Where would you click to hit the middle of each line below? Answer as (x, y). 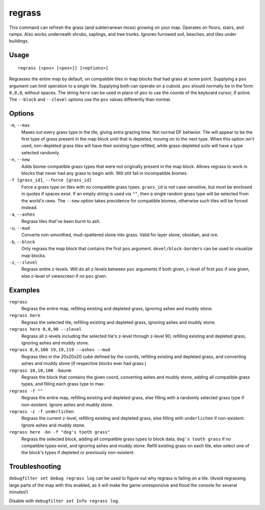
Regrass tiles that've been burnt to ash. (61, 221)
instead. (29, 207)
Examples (25, 290)
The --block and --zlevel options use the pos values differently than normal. (90, 99)
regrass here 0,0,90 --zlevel (45, 329)
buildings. (19, 41)
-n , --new (19, 160)
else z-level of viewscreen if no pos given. (64, 276)
